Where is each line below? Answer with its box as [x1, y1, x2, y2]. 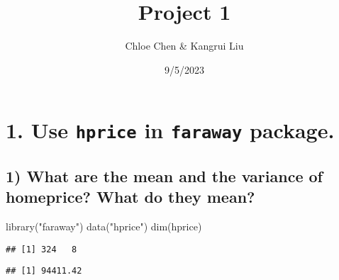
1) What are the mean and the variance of [6, 165, 323, 187]
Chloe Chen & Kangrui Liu [125, 38, 244, 53]
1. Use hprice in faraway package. [6, 116, 335, 145]
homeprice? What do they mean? [6, 186, 255, 208]
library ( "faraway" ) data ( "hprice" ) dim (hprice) [6, 219, 202, 234]
